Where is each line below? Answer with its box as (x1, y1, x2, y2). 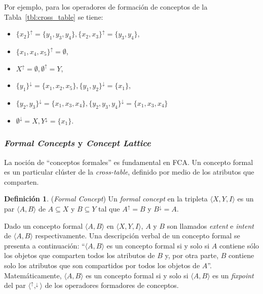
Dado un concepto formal (4, 220, 83, 231)
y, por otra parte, (165, 250, 219, 261)
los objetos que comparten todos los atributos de (4, 250, 155, 261)
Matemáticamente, (4, 270, 62, 280)
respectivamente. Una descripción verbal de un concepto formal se (35, 230, 240, 241)
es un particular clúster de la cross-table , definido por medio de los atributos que (4, 166, 254, 177)
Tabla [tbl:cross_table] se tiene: (4, 11, 103, 22)
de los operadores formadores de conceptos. (45, 280, 179, 290)
